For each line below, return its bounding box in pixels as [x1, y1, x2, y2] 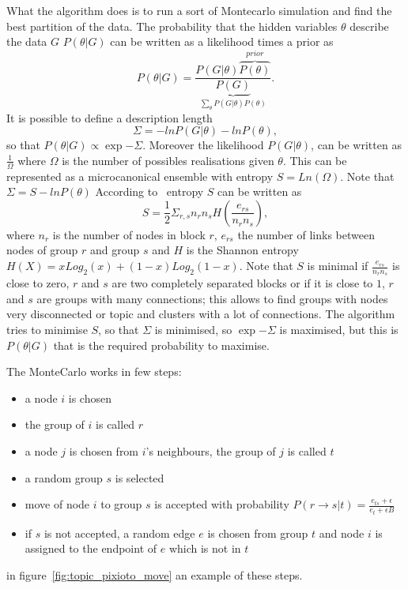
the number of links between [237, 226, 375, 242]
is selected [115, 469, 164, 486]
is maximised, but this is [279, 321, 399, 338]
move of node [25, 496, 90, 512]
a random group [25, 469, 103, 486]
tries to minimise [6, 321, 88, 338]
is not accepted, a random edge [43, 524, 195, 541]
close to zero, [6, 275, 70, 291]
